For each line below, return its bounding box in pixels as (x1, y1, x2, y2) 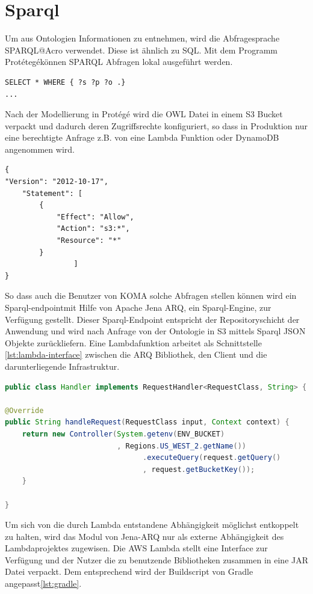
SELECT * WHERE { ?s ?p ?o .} (5, 78, 126, 87)
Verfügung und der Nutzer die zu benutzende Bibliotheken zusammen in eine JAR (5, 553, 309, 566)
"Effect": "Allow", (56, 212, 134, 221)
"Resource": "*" (56, 236, 122, 245)
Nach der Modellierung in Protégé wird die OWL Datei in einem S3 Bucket (5, 108, 283, 120)
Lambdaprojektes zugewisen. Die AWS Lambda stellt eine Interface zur (5, 542, 268, 554)
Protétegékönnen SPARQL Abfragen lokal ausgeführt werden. (5, 55, 233, 68)
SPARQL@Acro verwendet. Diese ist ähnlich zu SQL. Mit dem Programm (5, 43, 277, 56)
